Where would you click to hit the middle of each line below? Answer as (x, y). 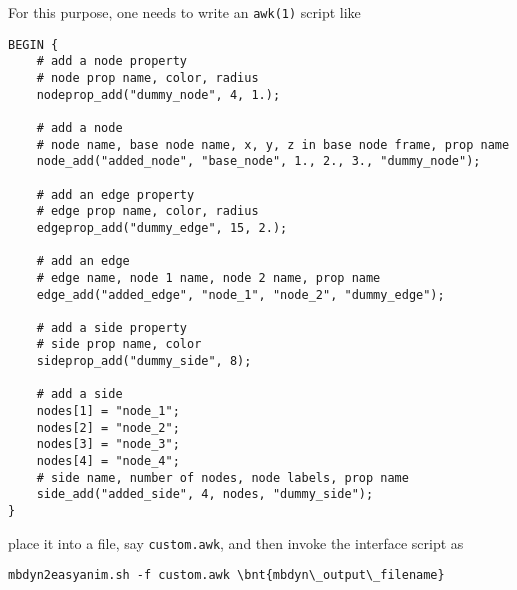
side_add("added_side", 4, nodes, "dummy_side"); (205, 494)
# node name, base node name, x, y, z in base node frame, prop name (273, 144)
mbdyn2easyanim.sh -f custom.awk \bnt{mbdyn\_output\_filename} (226, 575)
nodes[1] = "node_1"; (108, 411)
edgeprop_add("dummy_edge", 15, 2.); (162, 227)
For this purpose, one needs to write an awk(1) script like (184, 12)
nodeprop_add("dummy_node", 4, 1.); (158, 94)
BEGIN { (33, 44)
